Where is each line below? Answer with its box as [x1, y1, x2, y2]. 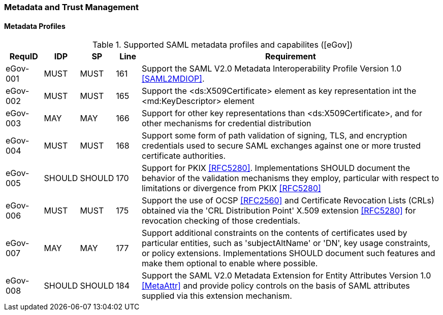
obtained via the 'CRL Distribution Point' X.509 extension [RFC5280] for [141, 205, 416, 216]
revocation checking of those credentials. [141, 216, 300, 226]
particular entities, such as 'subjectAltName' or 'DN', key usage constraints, [141, 238, 430, 249]
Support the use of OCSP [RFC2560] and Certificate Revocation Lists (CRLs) [141, 195, 434, 206]
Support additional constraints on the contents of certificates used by [141, 228, 407, 238]
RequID [9, 51, 38, 62]
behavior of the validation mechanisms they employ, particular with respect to [141, 173, 439, 184]
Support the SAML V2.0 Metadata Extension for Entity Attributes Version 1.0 [141, 270, 431, 281]
